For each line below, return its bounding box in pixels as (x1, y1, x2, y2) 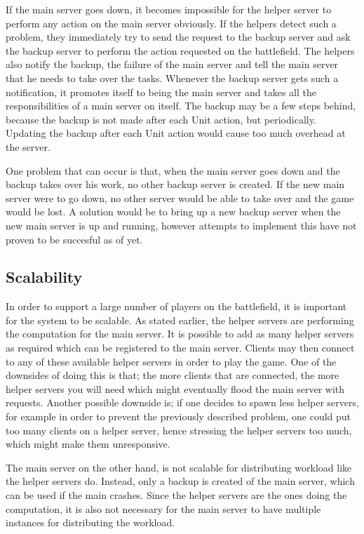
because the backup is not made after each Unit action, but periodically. (6, 112, 316, 126)
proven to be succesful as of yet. (6, 232, 143, 246)
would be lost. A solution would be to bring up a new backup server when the (6, 204, 341, 219)
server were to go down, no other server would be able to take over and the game (6, 190, 354, 205)
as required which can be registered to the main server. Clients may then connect (6, 340, 355, 355)
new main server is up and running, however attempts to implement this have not (6, 218, 357, 232)
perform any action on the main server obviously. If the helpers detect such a (6, 15, 337, 30)
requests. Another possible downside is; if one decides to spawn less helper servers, (6, 395, 359, 410)
